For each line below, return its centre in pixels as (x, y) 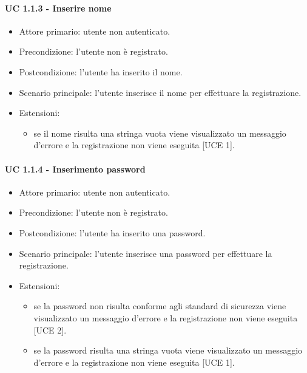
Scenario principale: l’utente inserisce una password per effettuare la (146, 253)
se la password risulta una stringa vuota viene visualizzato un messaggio (168, 350)
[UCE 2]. (50, 330)
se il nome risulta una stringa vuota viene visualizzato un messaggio (160, 133)
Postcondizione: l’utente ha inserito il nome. (101, 71)
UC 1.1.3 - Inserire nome (58, 8)
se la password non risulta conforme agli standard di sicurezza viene (160, 306)
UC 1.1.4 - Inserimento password (75, 169)
